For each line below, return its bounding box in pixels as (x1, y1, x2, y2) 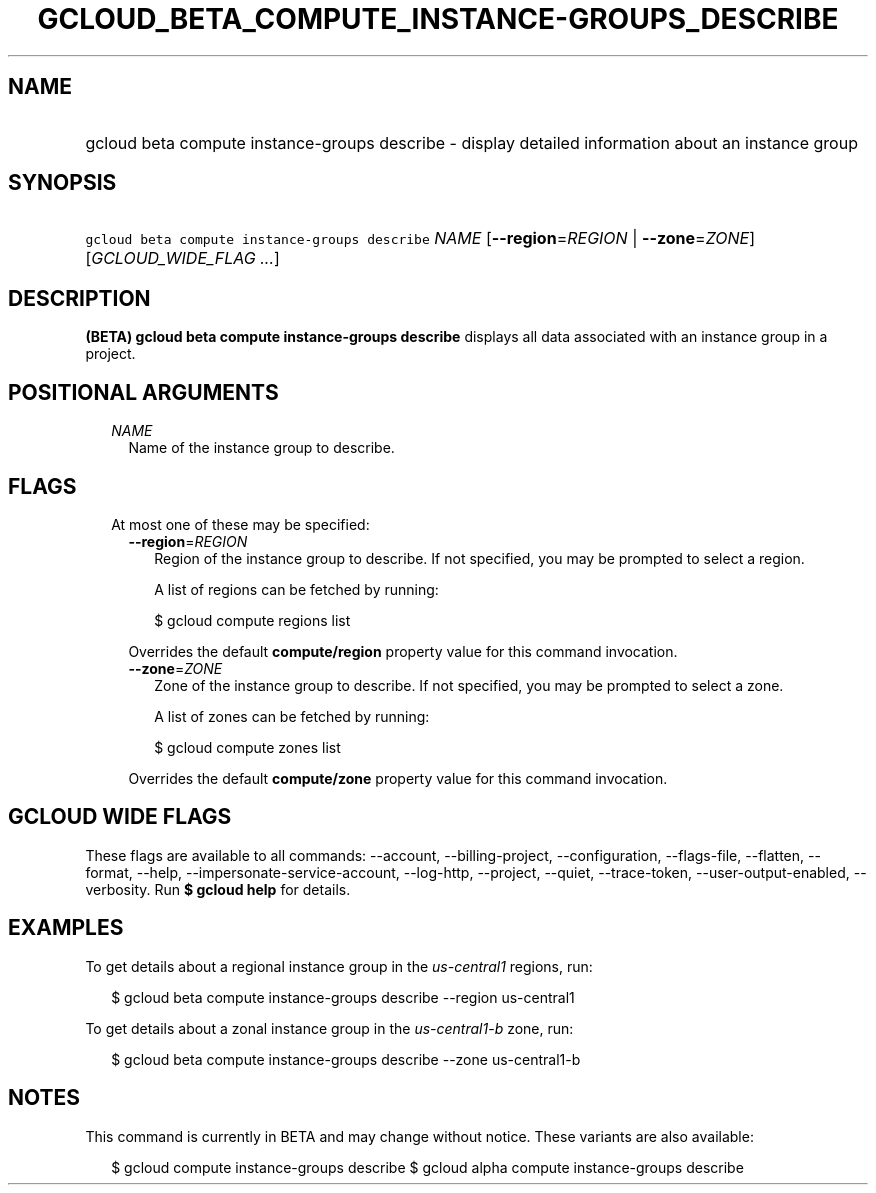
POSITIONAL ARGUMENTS (8, 379, 279, 405)
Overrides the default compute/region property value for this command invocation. (128, 642, 678, 660)
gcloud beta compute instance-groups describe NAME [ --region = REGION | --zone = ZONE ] (85, 228, 755, 249)
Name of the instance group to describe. (128, 439, 395, 457)
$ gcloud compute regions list (154, 611, 351, 629)
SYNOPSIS (8, 170, 117, 196)
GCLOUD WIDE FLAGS (8, 804, 232, 830)
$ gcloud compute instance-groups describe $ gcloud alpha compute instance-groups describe (111, 1158, 744, 1176)
